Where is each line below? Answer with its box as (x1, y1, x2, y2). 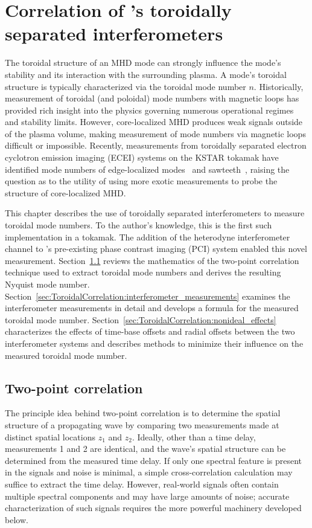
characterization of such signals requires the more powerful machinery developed (5, 501, 302, 514)
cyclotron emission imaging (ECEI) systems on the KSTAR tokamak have (5, 151, 279, 164)
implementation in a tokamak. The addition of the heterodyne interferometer (5, 230, 290, 243)
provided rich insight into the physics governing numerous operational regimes (5, 103, 294, 116)
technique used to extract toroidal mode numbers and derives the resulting (5, 266, 281, 278)
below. (5, 513, 28, 526)
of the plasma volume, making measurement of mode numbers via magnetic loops (5, 127, 306, 140)
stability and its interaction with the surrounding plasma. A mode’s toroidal (5, 68, 287, 80)
